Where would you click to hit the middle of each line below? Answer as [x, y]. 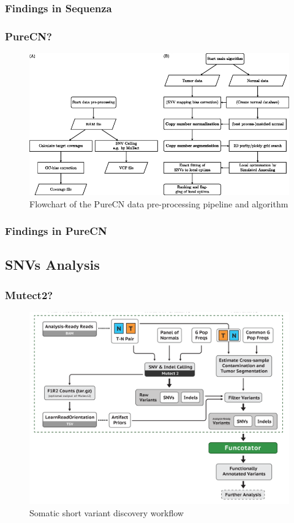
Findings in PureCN [56, 231]
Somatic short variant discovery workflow [107, 512]
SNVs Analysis [52, 265]
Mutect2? [29, 295]
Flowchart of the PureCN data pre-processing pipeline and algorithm [159, 203]
